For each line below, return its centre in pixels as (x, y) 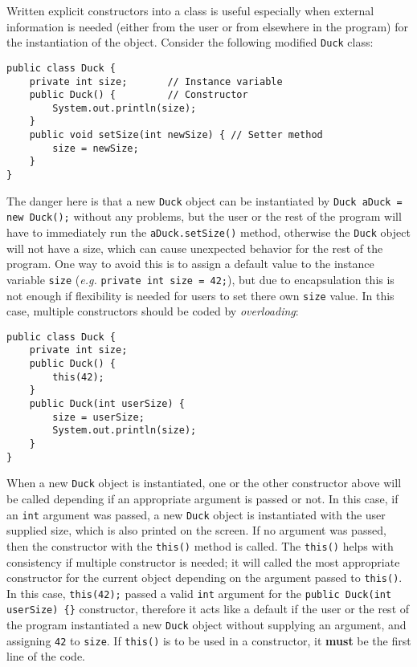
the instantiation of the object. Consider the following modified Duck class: (190, 42)
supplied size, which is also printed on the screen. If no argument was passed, (196, 530)
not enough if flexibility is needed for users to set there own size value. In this (200, 295)
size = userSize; (98, 417)
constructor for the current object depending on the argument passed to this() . (204, 578)
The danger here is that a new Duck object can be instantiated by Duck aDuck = (204, 200)
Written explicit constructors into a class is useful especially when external (190, 10)
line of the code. (46, 656)
